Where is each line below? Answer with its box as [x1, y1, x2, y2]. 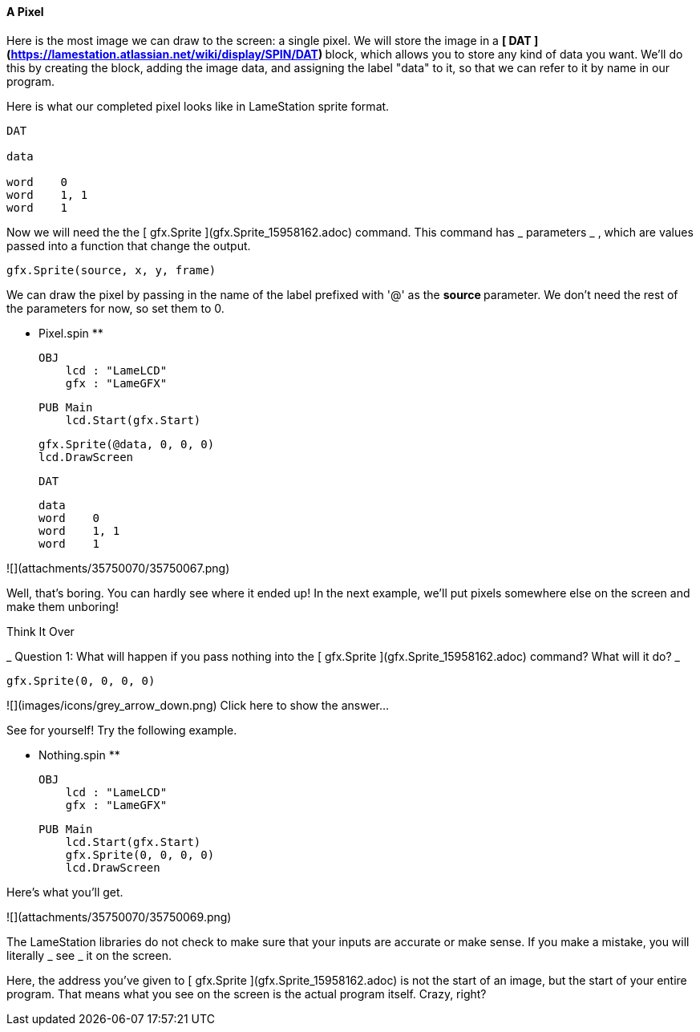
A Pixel [6, 5, 44, 18]
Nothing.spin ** [38, 747, 120, 762]
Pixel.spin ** [38, 326, 103, 340]
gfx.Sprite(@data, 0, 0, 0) [38, 437, 215, 451]
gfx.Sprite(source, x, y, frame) [6, 263, 216, 277]
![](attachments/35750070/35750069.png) [6, 909, 232, 924]
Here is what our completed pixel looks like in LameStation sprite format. [6, 99, 390, 113]
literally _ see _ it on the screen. [6, 948, 172, 962]
